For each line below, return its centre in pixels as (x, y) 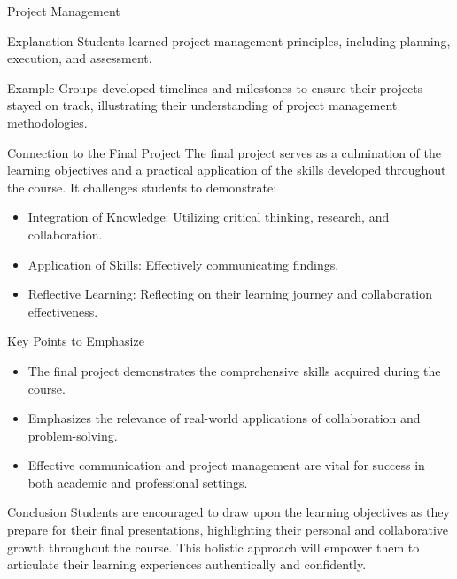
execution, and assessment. (80, 58)
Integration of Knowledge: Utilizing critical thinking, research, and (209, 217)
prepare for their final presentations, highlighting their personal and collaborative (228, 530)
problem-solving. (73, 435)
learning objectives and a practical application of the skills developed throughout (227, 170)
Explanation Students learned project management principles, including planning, (229, 40)
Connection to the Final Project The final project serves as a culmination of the (224, 152)
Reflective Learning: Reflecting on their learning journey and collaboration (230, 294)
